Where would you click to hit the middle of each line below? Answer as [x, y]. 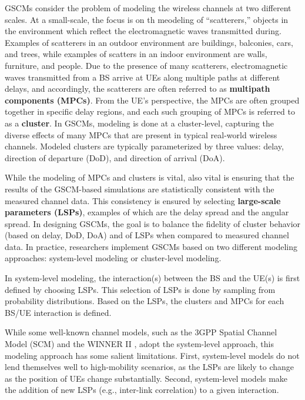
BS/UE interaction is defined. [58, 312]
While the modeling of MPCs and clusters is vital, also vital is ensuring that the [150, 177]
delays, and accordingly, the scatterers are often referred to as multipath [138, 89]
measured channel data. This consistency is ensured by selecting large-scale [143, 200]
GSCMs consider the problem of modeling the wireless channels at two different [148, 8]
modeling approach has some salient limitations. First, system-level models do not [152, 355]
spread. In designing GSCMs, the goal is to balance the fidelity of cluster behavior [153, 223]
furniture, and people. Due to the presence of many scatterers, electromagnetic [146, 65]
